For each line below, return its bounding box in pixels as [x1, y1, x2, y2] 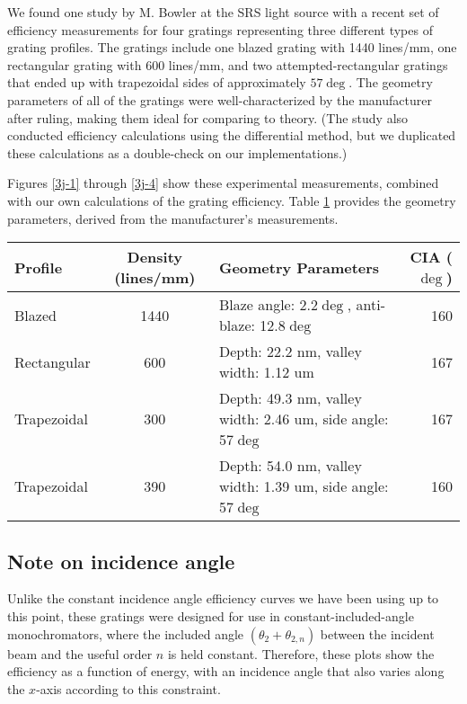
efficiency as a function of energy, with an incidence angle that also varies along [7, 662, 445, 681]
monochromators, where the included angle [7, 624, 244, 643]
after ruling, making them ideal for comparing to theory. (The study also [7, 108, 409, 127]
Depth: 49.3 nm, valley [218, 388, 362, 409]
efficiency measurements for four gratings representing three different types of [7, 20, 433, 39]
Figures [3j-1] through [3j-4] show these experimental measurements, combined [7, 174, 439, 192]
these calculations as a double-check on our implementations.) [7, 143, 348, 162]
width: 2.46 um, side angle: [218, 408, 389, 430]
